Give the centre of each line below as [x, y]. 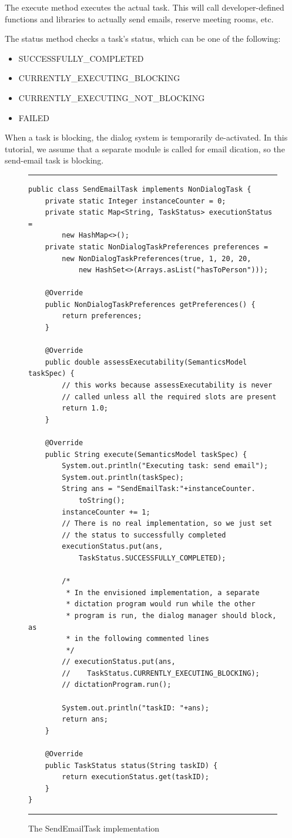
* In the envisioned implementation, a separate [163, 592]
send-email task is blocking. [54, 160]
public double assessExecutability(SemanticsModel [146, 362]
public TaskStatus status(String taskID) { [131, 765]
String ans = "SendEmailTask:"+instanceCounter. [159, 489]
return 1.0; [85, 408]
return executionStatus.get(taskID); [135, 777]
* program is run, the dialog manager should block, [171, 615]
